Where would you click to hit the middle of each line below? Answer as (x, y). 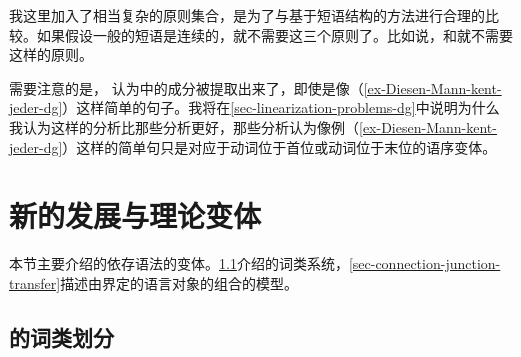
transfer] (35, 282)
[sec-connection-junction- (424, 263)
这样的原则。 (51, 54)
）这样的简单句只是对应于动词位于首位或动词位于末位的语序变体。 (279, 146)
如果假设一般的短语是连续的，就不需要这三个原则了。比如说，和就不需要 (274, 34)
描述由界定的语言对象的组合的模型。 (179, 282)
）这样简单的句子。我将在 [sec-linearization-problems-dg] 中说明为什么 (281, 107)
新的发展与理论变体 (135, 215)
